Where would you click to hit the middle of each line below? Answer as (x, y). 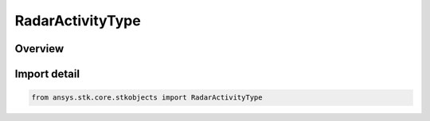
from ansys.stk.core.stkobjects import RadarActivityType (147, 98)
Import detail (47, 74)
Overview (39, 49)
